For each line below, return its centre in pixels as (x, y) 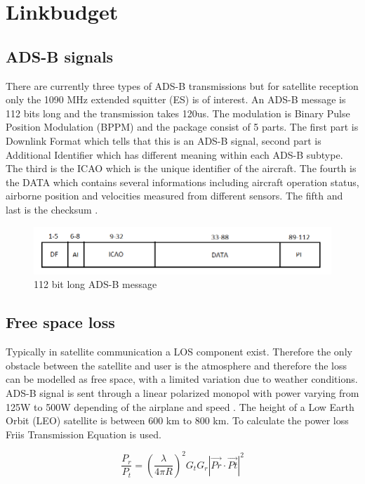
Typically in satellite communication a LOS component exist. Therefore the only (179, 352)
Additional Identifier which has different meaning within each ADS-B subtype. (174, 154)
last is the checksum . (52, 209)
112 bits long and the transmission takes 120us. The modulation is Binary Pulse (178, 113)
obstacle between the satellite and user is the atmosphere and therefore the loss (176, 365)
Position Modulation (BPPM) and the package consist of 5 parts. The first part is (182, 127)
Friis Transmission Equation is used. (84, 434)
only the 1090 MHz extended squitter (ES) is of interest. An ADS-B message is (176, 99)
